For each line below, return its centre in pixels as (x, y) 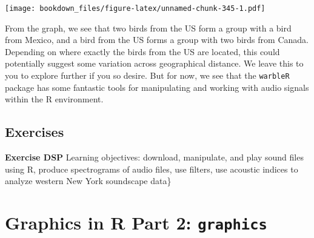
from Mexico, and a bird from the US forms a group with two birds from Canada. (157, 40)
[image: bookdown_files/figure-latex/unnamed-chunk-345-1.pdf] (135, 8)
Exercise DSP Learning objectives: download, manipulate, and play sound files (154, 157)
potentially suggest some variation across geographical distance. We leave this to (154, 63)
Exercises (35, 132)
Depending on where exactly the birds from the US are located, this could (142, 51)
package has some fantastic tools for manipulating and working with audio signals (157, 87)
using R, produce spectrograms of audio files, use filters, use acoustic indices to (152, 169)
